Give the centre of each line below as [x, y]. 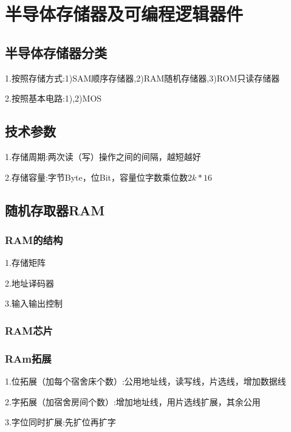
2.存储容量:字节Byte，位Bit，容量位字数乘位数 [96, 177]
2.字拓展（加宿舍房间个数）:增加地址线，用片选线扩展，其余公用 [133, 401]
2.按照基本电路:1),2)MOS [53, 98]
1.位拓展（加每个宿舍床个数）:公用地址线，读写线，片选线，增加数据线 [145, 381]
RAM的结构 [34, 239]
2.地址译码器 [29, 283]
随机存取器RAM [55, 210]
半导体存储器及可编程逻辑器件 [124, 14]
